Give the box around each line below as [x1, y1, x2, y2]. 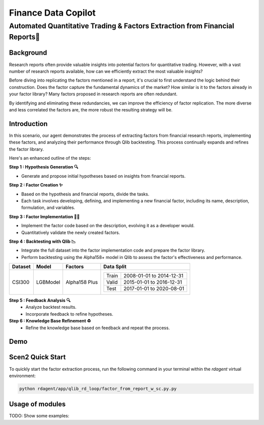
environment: [9, 373, 36, 379]
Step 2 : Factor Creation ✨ [9, 182, 63, 188]
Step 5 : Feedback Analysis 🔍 [9, 297, 71, 303]
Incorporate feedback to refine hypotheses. [25, 311, 113, 317]
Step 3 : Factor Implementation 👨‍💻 [9, 213, 80, 219]
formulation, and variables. [21, 205, 75, 211]
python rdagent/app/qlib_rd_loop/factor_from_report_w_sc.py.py [19, 386, 177, 391]
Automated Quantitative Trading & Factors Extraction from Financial [9, 21, 235, 30]
